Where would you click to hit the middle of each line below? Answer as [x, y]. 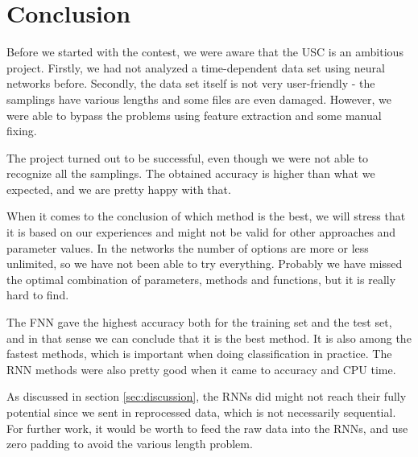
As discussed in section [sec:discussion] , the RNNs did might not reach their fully [207, 396]
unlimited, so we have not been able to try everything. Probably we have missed [205, 263]
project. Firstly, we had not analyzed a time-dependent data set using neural [196, 67]
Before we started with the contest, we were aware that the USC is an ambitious [205, 52]
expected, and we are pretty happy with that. [119, 189]
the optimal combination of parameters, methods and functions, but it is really [201, 279]
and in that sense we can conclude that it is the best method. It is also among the [209, 338]
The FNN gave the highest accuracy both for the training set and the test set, [199, 322]
